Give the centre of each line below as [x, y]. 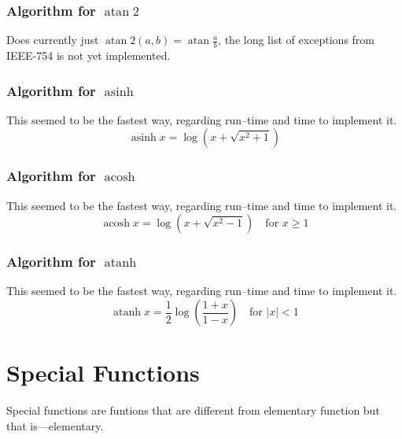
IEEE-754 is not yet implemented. [89, 55]
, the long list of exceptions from [297, 40]
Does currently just [53, 40]
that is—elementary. [55, 425]
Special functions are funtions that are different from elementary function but [193, 410]
